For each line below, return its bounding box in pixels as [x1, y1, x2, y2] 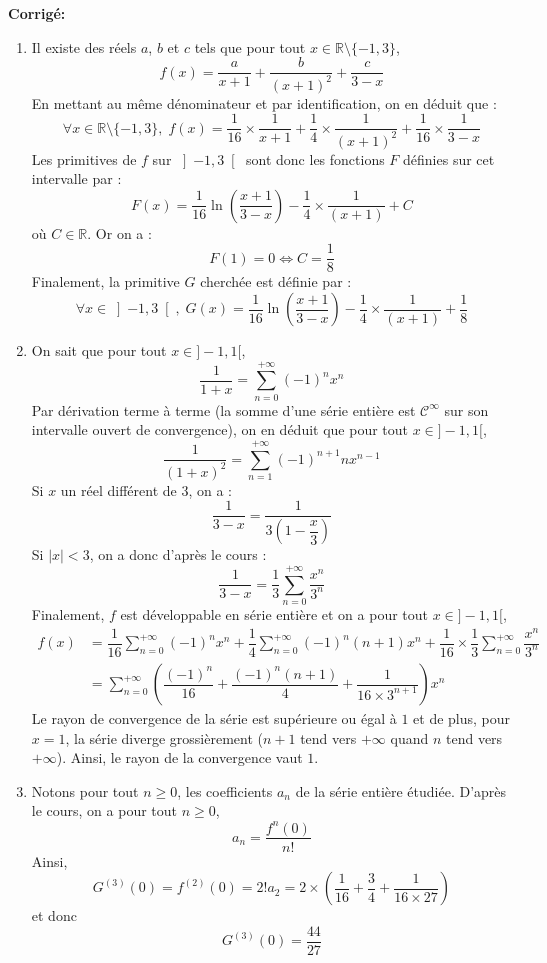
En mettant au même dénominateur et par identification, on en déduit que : [31, 92, 497, 113]
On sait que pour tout [31, 340, 167, 361]
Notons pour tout [31, 780, 139, 801]
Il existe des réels [31, 36, 137, 57]
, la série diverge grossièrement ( [65, 727, 263, 748]
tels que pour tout [194, 36, 306, 57]
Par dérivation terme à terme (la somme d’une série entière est [31, 399, 416, 420]
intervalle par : [31, 168, 122, 189]
